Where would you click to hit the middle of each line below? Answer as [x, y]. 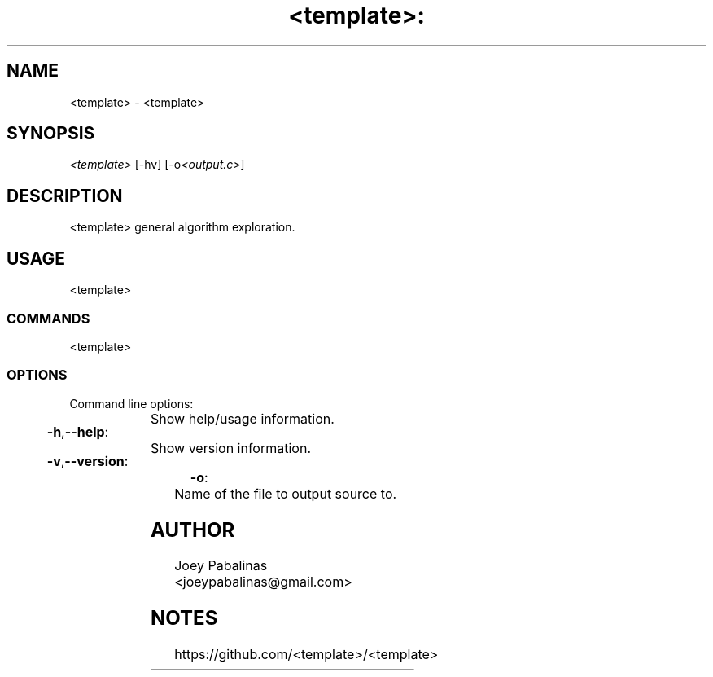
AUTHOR [193, 530]
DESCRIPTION [65, 196]
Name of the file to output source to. [286, 493]
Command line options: [131, 403]
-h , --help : [78, 431]
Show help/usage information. [243, 418]
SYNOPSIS [51, 134]
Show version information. [231, 448]
